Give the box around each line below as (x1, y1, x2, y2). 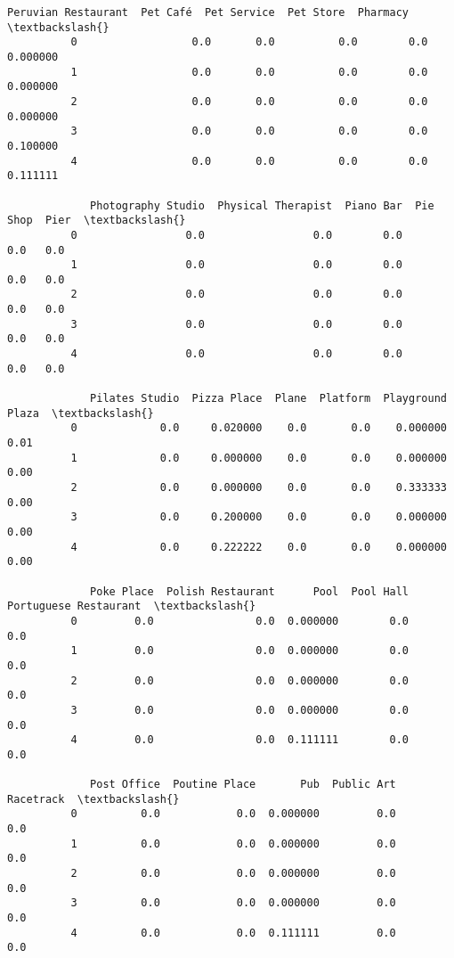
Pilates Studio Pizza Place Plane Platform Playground (90, 392, 447, 405)
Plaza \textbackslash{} (7, 406, 154, 420)
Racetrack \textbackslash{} (7, 792, 180, 806)
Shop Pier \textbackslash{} (7, 214, 186, 227)
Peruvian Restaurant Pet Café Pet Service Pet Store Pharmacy (7, 6, 409, 19)
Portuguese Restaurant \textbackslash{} (7, 600, 256, 613)
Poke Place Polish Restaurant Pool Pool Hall (90, 585, 409, 598)
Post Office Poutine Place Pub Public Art (90, 778, 396, 791)
